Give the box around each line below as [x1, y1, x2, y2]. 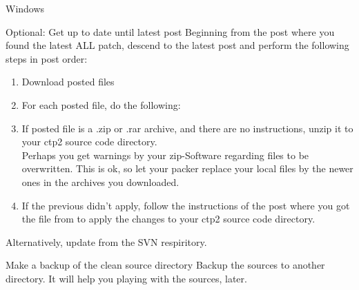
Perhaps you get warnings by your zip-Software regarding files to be [21, 147, 309, 162]
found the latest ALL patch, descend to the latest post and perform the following [6, 38, 349, 52]
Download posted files [21, 74, 115, 89]
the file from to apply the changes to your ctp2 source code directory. [21, 211, 316, 226]
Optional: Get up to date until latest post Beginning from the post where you [6, 24, 335, 39]
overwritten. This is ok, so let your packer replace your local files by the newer [21, 161, 353, 176]
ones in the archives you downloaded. [21, 174, 179, 189]
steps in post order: [6, 51, 88, 65]
